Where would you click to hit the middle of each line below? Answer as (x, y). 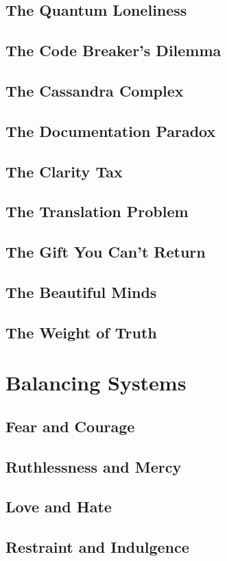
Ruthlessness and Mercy (94, 466)
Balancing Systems (96, 383)
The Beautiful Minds (81, 291)
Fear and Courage (70, 426)
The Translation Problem (97, 211)
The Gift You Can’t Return (106, 252)
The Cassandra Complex (95, 90)
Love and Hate (59, 507)
